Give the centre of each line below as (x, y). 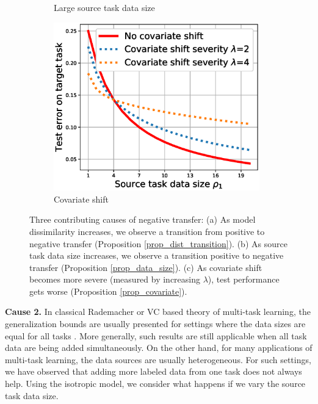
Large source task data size (104, 7)
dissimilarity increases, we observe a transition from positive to (147, 231)
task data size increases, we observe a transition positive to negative (157, 255)
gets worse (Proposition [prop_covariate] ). (108, 291)
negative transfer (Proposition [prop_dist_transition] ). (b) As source (158, 243)
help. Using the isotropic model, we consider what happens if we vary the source (155, 384)
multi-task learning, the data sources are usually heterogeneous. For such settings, (158, 359)
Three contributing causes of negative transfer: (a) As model (143, 219)
